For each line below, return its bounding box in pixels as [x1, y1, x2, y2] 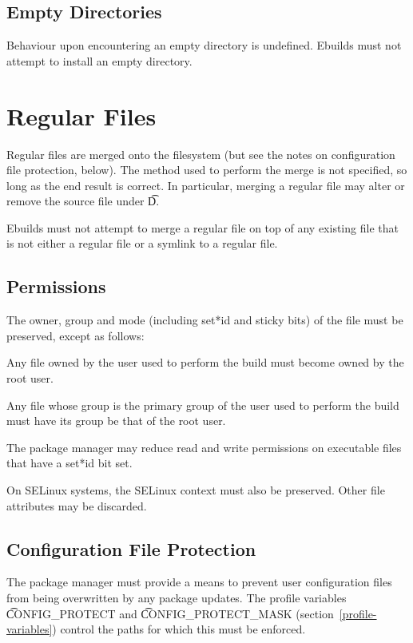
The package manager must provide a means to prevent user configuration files [6, 574, 392, 590]
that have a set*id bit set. [6, 454, 133, 471]
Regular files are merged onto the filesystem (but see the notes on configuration [6, 145, 395, 162]
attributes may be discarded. [6, 497, 147, 514]
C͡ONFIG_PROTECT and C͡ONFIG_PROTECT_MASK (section [6, 605, 334, 621]
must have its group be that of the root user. [6, 412, 226, 429]
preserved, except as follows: [6, 327, 145, 343]
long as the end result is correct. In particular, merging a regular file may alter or [6, 177, 405, 193]
